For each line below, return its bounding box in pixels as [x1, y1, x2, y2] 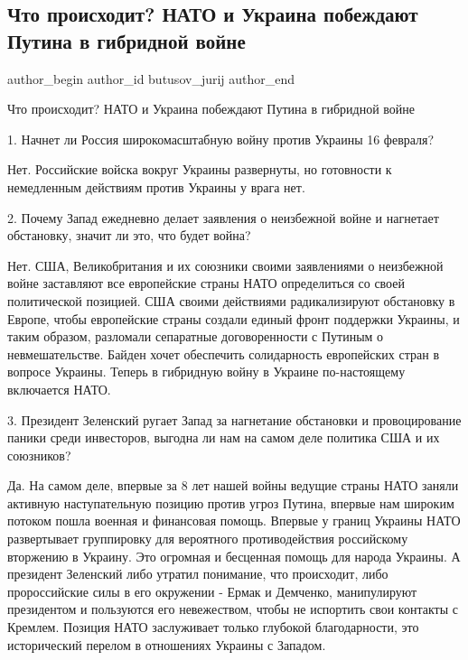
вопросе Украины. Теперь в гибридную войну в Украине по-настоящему [7, 362, 406, 381]
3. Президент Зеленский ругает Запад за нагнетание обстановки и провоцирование [7, 410, 462, 429]
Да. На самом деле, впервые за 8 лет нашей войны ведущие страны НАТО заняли [7, 476, 459, 495]
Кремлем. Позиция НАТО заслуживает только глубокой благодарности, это [7, 618, 419, 637]
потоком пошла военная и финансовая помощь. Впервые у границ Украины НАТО [7, 511, 461, 530]
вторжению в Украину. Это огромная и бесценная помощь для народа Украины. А [7, 546, 461, 565]
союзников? [7, 445, 71, 464]
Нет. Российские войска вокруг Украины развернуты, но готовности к [7, 160, 392, 179]
